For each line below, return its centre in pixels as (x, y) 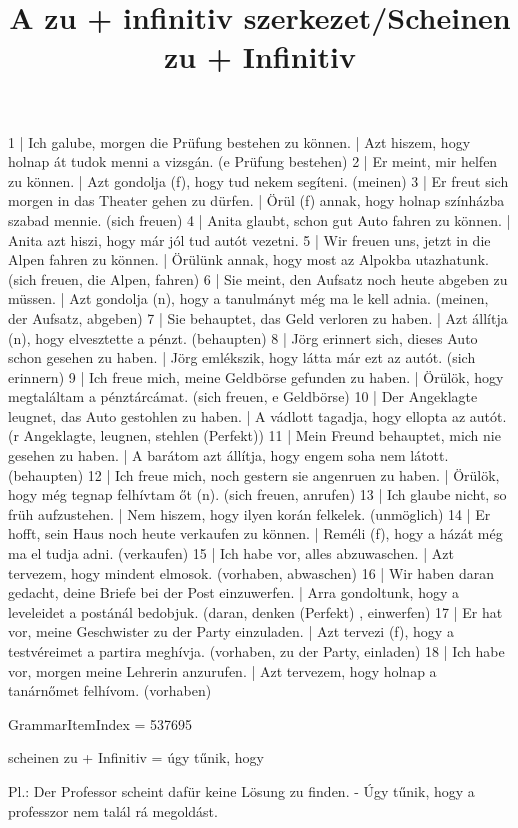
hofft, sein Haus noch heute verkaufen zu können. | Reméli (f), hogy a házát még (255, 533)
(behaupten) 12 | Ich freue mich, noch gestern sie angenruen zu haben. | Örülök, (254, 474)
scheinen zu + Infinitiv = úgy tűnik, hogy (136, 757)
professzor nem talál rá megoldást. (113, 810)
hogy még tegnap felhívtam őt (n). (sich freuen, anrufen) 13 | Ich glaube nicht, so (257, 494)
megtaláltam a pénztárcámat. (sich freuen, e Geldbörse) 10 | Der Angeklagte (243, 396)
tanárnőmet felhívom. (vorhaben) (110, 690)
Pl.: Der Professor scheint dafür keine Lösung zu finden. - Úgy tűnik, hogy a (241, 790)
